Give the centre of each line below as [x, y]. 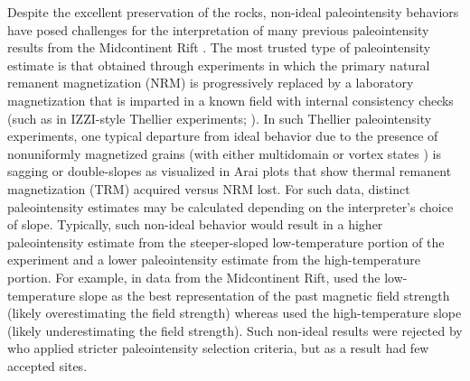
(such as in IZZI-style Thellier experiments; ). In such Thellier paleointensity [220, 118]
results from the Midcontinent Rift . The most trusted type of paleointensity [219, 47]
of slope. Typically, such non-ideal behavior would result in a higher [195, 224]
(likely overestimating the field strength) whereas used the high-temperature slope [235, 313]
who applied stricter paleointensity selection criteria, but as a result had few [218, 348]
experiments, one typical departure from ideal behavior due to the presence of [223, 136]
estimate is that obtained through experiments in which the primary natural [219, 65]
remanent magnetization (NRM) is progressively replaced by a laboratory [211, 83]
